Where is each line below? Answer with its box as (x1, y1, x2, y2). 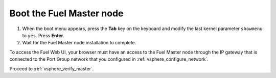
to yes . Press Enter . (22, 32, 65, 38)
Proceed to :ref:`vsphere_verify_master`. (9, 65, 94, 71)
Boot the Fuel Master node (9, 8, 124, 19)
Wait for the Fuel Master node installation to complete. (22, 40, 136, 46)
